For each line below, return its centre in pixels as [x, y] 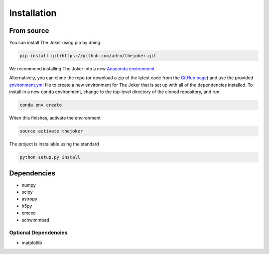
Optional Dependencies [38, 233]
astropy [29, 199]
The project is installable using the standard [54, 144]
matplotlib [32, 243]
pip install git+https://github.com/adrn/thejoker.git [88, 56]
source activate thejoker [51, 131]
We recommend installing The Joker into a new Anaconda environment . [83, 69]
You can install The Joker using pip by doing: [55, 43]
